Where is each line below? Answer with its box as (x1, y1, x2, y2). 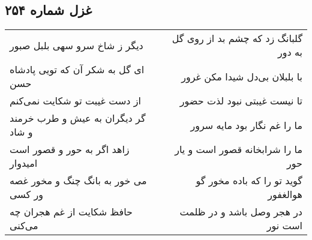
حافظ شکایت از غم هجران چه (10, 205, 133, 219)
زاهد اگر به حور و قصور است (10, 142, 130, 157)
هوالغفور (268, 187, 302, 202)
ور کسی (10, 187, 44, 202)
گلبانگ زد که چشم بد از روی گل (172, 31, 302, 46)
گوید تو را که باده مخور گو (196, 173, 302, 188)
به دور (278, 45, 302, 59)
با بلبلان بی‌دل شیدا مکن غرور (181, 69, 302, 83)
